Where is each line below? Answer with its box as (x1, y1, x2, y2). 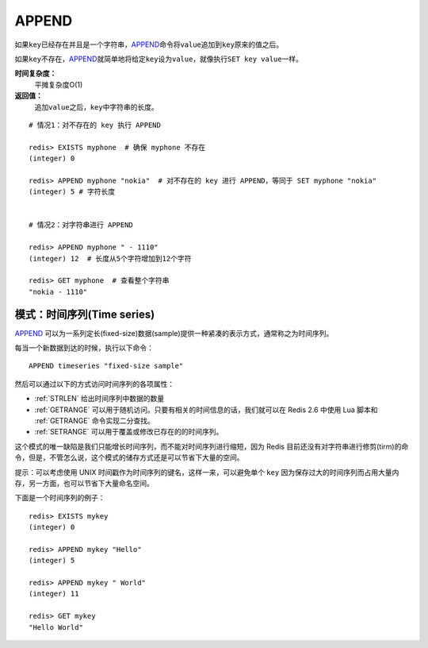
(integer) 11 (29, 589, 79, 599)
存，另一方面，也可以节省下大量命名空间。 (14, 478, 154, 488)
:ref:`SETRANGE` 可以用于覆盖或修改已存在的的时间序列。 (34, 427, 224, 437)
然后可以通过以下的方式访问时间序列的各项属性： (14, 379, 174, 388)
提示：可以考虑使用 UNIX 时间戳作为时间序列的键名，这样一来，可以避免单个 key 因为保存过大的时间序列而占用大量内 (14, 467, 399, 476)
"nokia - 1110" (29, 287, 88, 296)
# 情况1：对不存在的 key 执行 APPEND (29, 120, 162, 129)
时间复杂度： (14, 68, 57, 79)
